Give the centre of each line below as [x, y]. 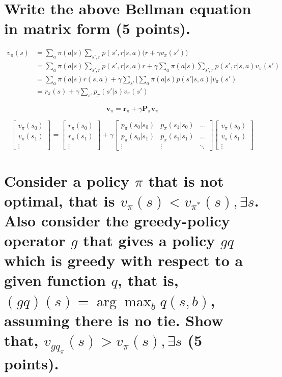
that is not [186, 180]
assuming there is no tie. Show [114, 320]
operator [35, 240]
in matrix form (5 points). [97, 28]
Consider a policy [67, 180]
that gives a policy [149, 240]
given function [55, 280]
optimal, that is [60, 200]
